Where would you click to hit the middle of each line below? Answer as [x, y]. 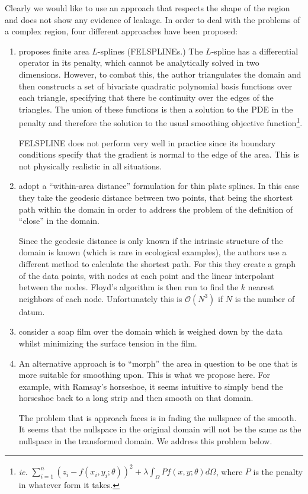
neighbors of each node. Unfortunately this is [100, 298]
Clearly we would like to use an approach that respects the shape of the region [147, 8]
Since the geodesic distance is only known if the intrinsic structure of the [151, 240]
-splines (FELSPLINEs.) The [150, 51]
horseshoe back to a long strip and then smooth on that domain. [136, 398]
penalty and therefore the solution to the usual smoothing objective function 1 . [161, 122]
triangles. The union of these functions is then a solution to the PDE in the [156, 109]
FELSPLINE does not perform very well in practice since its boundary [147, 142]
